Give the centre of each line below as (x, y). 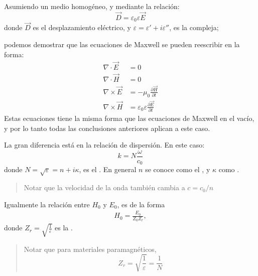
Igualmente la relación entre (47, 204)
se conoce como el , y (178, 169)
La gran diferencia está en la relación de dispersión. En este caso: (104, 145)
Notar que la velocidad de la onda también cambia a (104, 187)
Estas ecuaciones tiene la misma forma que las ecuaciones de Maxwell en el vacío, (129, 118)
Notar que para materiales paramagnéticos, (90, 249)
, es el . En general (108, 169)
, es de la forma (141, 204)
